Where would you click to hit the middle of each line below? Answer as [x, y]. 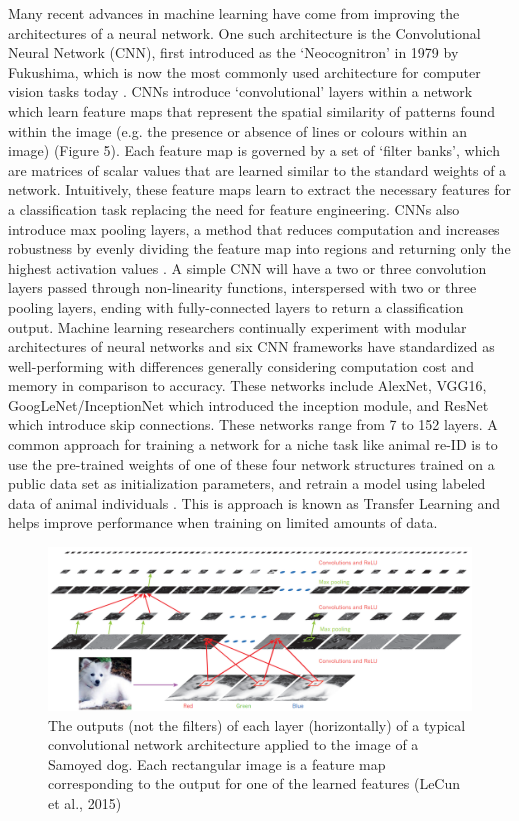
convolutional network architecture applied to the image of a [233, 744]
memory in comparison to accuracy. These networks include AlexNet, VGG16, [247, 385]
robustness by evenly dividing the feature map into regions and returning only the [259, 248]
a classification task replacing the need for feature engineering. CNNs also [234, 208]
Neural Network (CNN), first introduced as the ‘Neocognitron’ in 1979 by [233, 52]
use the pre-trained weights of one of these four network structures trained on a [251, 463]
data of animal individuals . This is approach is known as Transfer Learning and [254, 502]
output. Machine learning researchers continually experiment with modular [237, 326]
